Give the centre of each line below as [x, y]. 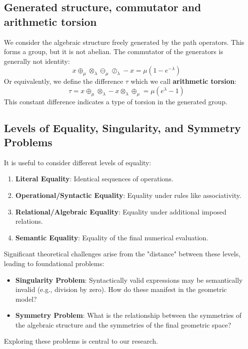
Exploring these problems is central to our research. [81, 341]
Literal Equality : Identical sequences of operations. [94, 179]
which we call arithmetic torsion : [184, 81]
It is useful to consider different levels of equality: [78, 162]
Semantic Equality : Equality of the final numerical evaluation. [112, 237]
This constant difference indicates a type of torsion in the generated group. [116, 101]
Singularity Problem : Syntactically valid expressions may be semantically [129, 280]
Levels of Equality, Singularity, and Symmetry [123, 127]
